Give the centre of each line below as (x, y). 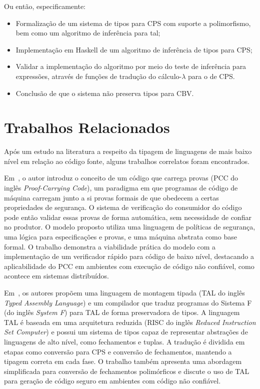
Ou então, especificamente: (45, 6)
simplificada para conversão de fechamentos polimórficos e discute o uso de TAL (127, 371)
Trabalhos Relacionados (87, 127)
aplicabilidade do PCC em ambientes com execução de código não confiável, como (129, 266)
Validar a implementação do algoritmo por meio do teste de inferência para (131, 66)
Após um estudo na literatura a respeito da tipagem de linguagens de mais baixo (128, 151)
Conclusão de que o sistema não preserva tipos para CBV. (105, 93)
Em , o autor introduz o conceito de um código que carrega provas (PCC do (121, 178)
